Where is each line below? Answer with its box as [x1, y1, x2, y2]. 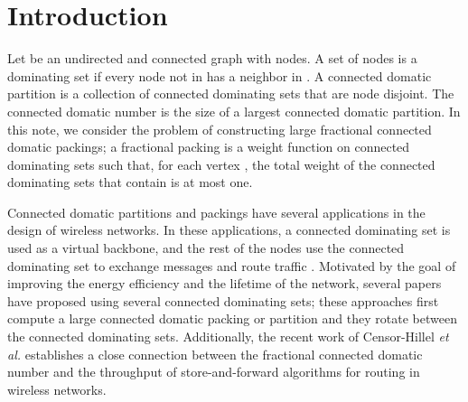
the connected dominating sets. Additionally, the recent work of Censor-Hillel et [7, 327, 449, 346]
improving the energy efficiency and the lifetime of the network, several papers [7, 274, 442, 293]
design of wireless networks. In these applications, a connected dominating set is [7, 220, 451, 239]
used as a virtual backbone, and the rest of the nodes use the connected [7, 238, 405, 257]
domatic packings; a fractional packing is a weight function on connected [7, 137, 410, 156]
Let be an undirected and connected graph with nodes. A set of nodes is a [7, 49, 417, 68]
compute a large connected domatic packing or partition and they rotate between [7, 309, 457, 328]
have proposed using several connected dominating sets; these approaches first [7, 291, 439, 310]
